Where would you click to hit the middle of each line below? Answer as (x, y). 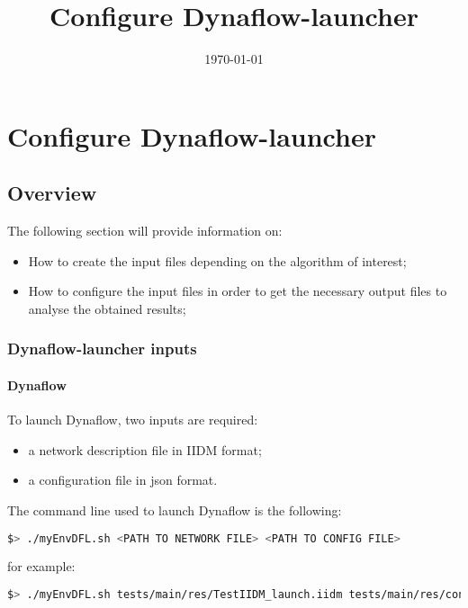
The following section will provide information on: (145, 231)
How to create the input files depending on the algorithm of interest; (217, 260)
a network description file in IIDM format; (145, 449)
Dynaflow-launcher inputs (102, 349)
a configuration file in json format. (123, 480)
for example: (41, 566)
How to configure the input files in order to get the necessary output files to (238, 291)
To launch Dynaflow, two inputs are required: (133, 420)
